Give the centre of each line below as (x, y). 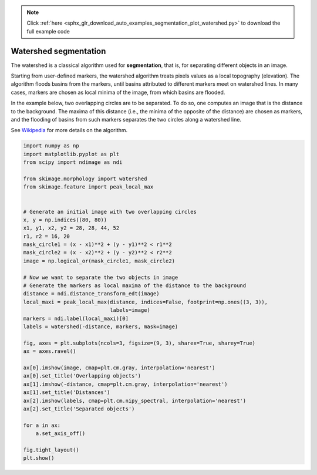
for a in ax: (42, 425)
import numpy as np (51, 146)
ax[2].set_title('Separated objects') (79, 409)
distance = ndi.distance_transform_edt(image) (91, 294)
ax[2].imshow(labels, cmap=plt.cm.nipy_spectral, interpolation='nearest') (135, 400)
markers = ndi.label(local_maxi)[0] (76, 318)
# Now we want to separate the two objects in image (101, 277)
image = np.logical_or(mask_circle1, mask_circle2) (99, 261)
